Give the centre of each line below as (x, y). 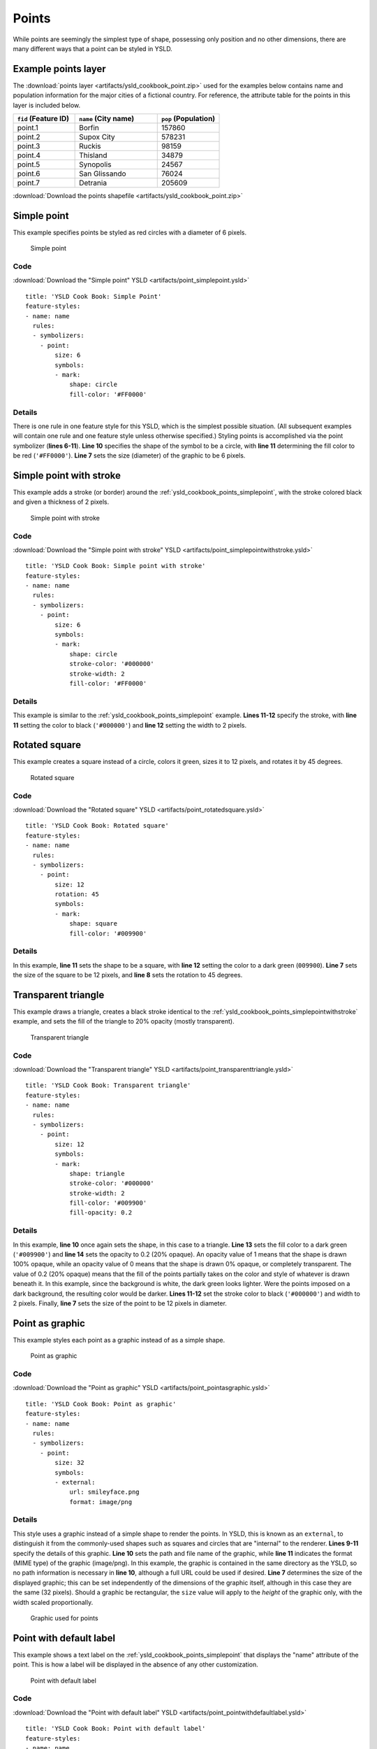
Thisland (93, 155)
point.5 (29, 164)
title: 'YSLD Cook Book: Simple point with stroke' (116, 566)
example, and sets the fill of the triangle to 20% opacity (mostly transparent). (124, 1021)
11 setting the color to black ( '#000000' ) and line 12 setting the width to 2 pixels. (130, 725)
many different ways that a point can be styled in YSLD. (93, 48)
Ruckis (90, 146)
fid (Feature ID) (43, 119)
